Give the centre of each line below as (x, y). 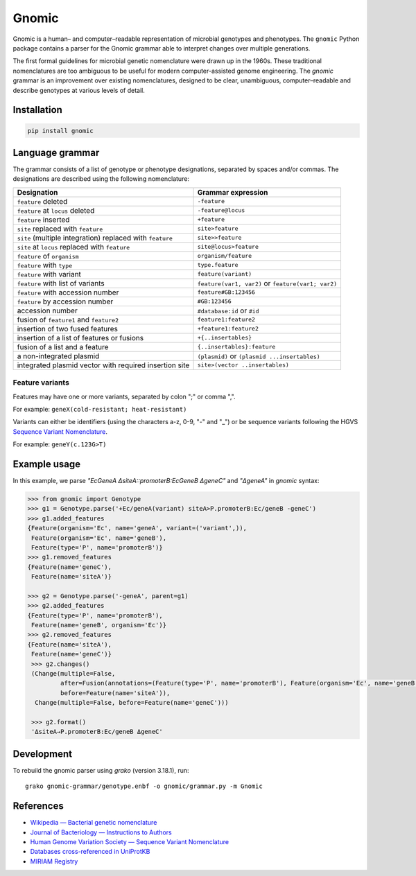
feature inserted (43, 220)
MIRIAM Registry (54, 861)
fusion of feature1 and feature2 (68, 319)
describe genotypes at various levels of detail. (79, 90)
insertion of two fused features (67, 328)
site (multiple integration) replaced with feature (95, 238)
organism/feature (225, 256)
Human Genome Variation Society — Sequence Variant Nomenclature (129, 841)
